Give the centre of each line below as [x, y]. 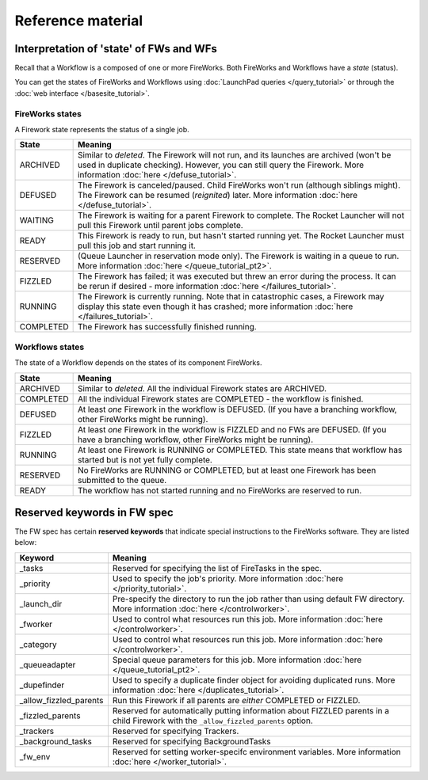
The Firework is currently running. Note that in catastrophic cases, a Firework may [231, 297]
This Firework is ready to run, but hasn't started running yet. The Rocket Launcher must [241, 236]
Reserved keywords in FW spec [94, 512]
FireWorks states [48, 113]
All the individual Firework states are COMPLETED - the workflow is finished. [220, 398]
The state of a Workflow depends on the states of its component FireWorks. [138, 363]
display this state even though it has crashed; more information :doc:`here [215, 306]
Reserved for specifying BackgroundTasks [191, 741]
